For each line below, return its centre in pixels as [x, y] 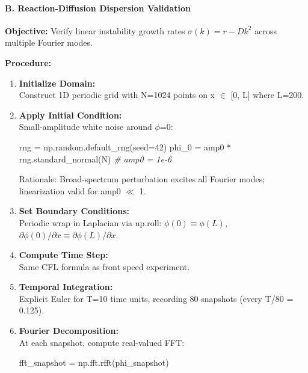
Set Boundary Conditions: [74, 211]
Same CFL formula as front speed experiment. [104, 266]
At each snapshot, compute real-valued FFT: [102, 342]
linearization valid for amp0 [70, 190]
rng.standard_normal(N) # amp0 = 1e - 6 [95, 159]
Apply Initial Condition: [70, 115]
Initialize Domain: [57, 83]
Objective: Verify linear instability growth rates [95, 30]
